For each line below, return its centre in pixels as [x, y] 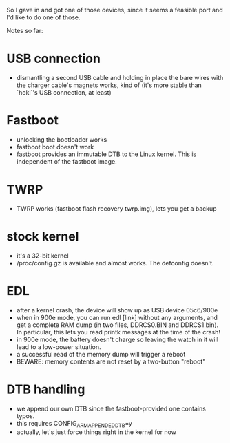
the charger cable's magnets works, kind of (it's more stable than [109, 85]
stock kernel [43, 236]
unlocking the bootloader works [62, 139]
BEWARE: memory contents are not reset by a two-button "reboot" [111, 361]
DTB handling [46, 389]
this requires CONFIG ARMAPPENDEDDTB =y [74, 424]
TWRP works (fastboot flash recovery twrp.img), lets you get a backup [117, 208]
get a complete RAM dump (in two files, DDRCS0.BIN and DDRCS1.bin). [117, 325]
